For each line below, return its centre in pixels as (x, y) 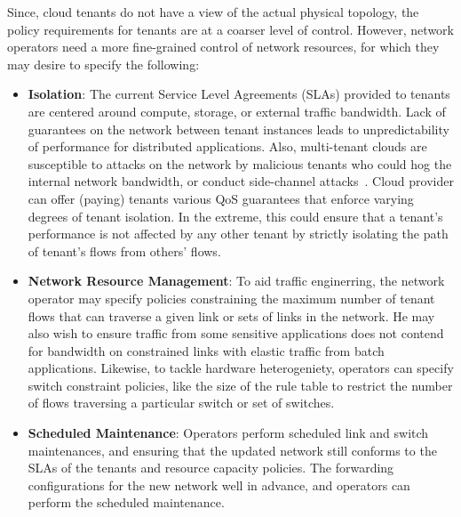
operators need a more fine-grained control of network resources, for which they (223, 47)
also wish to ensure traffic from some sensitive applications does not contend (236, 333)
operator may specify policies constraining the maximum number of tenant (231, 298)
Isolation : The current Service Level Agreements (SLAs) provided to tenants (239, 94)
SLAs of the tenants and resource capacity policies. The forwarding (211, 468)
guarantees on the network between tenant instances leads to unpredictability (238, 129)
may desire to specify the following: (103, 64)
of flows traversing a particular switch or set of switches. (181, 403)
